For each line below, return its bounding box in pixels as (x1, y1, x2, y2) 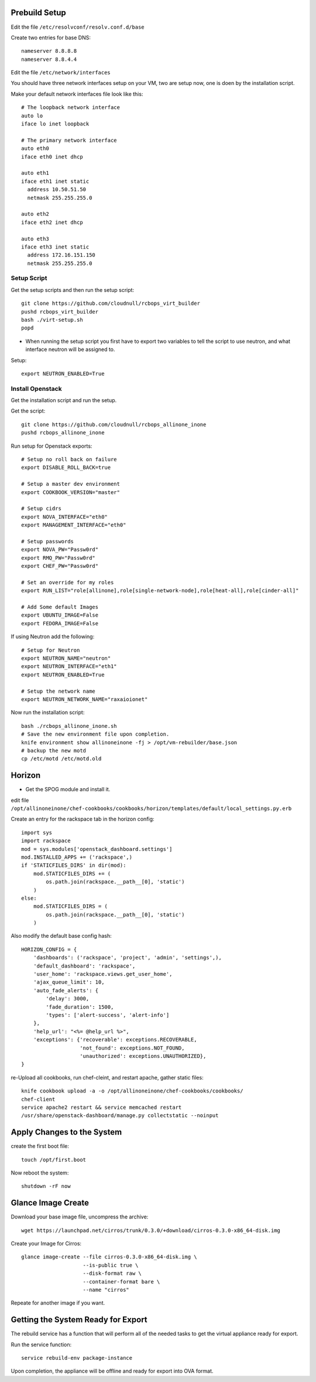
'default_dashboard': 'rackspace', (33, 962, 136, 969)
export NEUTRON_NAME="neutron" (21, 655, 111, 662)
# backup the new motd (21, 747, 87, 754)
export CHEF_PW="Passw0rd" (21, 563, 99, 570)
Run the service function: (11, 1341, 72, 1348)
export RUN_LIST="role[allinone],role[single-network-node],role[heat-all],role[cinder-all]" (21, 587, 299, 594)
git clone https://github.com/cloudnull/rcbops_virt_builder (21, 300, 200, 307)
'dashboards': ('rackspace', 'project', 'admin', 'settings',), (33, 954, 222, 961)
